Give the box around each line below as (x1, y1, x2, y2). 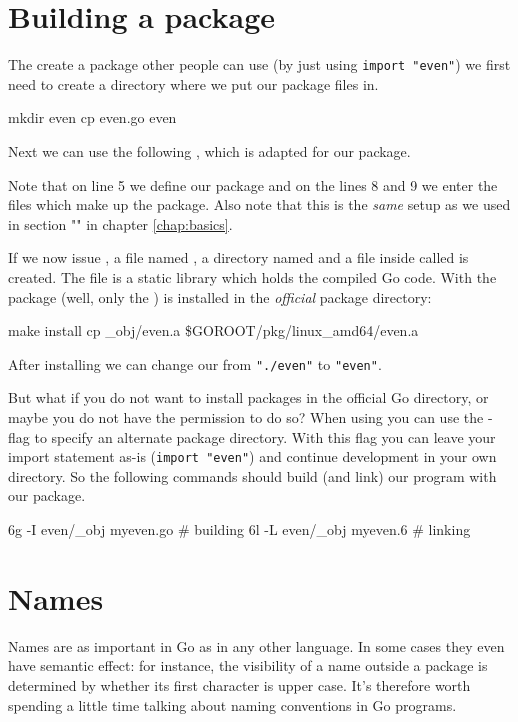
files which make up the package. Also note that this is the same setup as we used (8, 194, 511, 215)
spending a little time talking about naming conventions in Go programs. (8, 694, 457, 715)
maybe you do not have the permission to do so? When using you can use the (8, 406, 484, 427)
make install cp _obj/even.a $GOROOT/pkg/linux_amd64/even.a (8, 320, 419, 341)
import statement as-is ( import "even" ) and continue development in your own (8, 446, 497, 467)
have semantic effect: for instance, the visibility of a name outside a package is (8, 655, 488, 676)
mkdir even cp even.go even (8, 107, 177, 128)
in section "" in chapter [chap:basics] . (8, 213, 233, 234)
